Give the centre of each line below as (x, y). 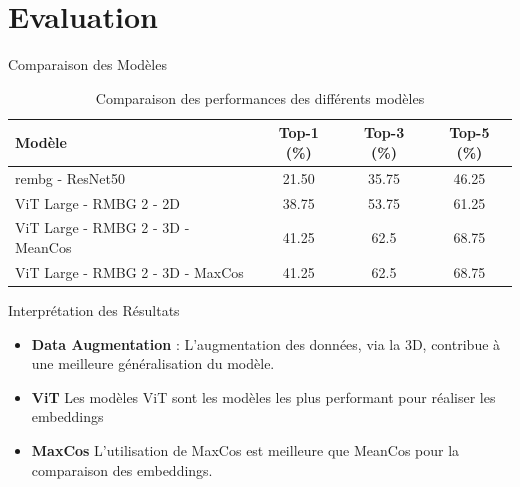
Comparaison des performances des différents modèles (260, 97)
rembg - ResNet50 (70, 177)
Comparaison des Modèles (87, 64)
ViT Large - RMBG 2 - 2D (97, 202)
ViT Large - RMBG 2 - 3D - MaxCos (129, 271)
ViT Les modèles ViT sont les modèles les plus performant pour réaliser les (263, 396)
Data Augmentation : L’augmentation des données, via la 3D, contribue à (266, 343)
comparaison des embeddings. (122, 469)
